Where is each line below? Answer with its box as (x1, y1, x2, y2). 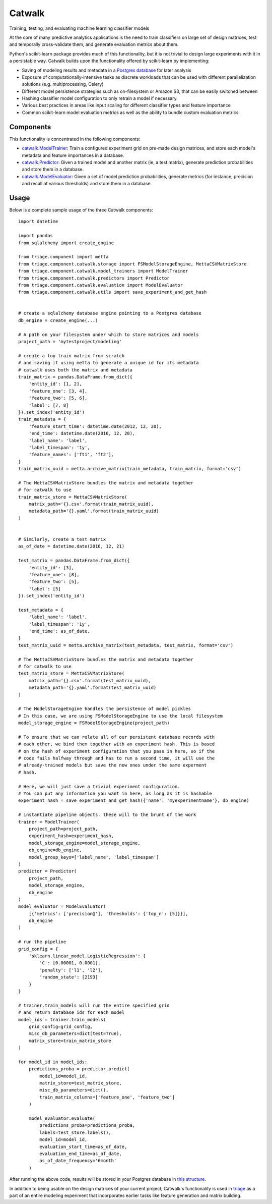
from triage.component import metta (18, 254, 109, 260)
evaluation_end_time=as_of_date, (39, 1151, 122, 1157)
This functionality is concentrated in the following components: (9, 136, 141, 142)
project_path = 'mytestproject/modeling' (18, 339, 122, 345)
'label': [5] (28, 586, 61, 591)
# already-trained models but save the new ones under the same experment (18, 762, 207, 768)
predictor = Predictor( (18, 868, 77, 874)
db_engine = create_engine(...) (18, 317, 98, 323)
